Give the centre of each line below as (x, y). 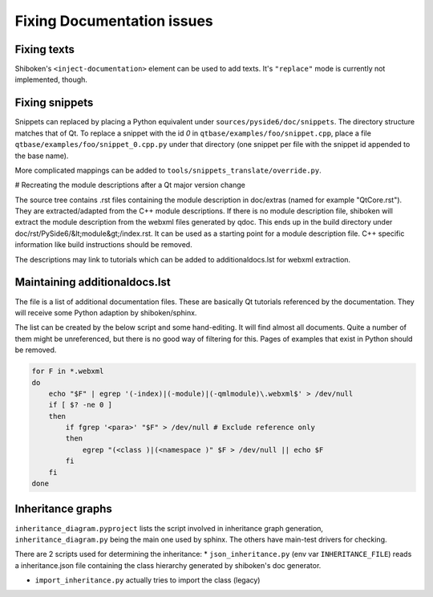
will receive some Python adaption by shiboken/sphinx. (106, 312)
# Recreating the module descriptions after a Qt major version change (130, 185)
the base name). (42, 156)
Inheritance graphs (63, 509)
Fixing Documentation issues (114, 21)
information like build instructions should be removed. (103, 245)
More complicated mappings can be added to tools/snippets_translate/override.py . (168, 170)
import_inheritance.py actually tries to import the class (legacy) (148, 580)
